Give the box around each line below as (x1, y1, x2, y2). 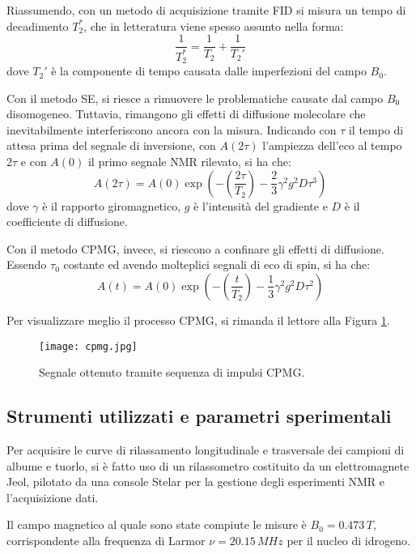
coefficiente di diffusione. (6, 213, 128, 230)
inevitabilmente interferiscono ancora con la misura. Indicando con (6, 121, 337, 138)
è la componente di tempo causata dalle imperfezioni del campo (51, 62, 367, 79)
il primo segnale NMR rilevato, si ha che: (87, 153, 291, 170)
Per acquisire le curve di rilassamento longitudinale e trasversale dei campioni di (6, 441, 405, 458)
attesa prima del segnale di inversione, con (6, 137, 216, 154)
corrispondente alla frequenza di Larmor (6, 532, 206, 548)
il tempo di (348, 121, 404, 138)
